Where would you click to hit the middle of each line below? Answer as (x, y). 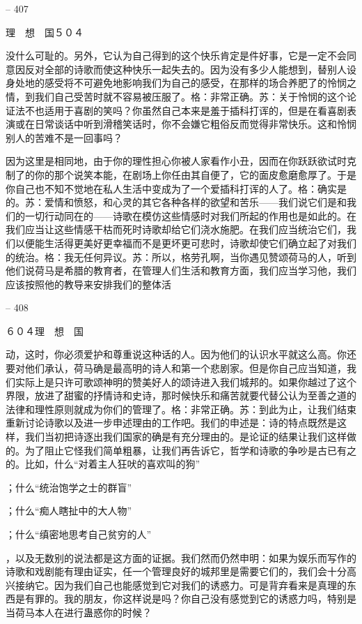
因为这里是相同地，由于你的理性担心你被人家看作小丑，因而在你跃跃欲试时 (176, 161)
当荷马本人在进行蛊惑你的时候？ (79, 612)
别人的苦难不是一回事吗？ (64, 137)
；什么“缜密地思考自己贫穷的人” (79, 534)
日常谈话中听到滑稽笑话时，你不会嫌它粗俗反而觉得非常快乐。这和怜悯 (195, 124)
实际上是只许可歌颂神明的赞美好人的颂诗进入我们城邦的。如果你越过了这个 (186, 381)
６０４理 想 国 (45, 330)
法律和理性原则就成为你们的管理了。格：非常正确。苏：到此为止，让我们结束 (181, 409)
